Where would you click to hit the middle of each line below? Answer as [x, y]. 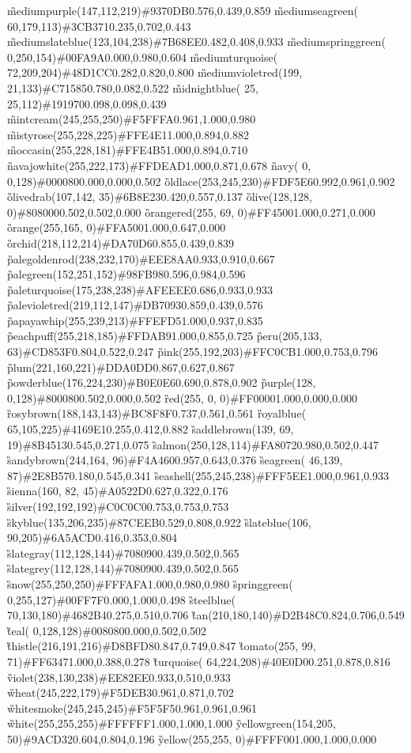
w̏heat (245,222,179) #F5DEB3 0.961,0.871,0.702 [121, 692]
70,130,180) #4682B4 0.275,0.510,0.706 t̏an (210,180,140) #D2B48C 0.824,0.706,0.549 [206, 615]
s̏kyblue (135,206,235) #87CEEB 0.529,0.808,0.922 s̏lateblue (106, [159, 522]
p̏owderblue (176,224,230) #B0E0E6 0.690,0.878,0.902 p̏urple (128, [162, 382]
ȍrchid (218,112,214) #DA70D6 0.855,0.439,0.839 [121, 242]
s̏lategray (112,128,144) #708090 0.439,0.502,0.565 [123, 552]
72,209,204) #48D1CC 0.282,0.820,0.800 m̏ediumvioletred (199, [155, 72]
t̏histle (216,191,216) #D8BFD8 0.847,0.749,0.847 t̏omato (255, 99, [162, 646]
